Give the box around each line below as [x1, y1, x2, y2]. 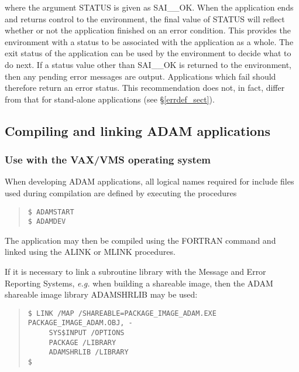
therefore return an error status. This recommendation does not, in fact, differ [5, 81, 285, 94]
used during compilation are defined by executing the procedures [5, 186, 237, 199]
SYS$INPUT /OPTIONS [49, 329, 125, 337]
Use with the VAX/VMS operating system [5, 152, 211, 167]
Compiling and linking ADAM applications [5, 121, 270, 139]
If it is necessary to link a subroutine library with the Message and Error [5, 265, 266, 278]
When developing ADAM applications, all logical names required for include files [5, 175, 294, 187]
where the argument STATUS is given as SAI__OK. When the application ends [5, 1, 294, 13]
